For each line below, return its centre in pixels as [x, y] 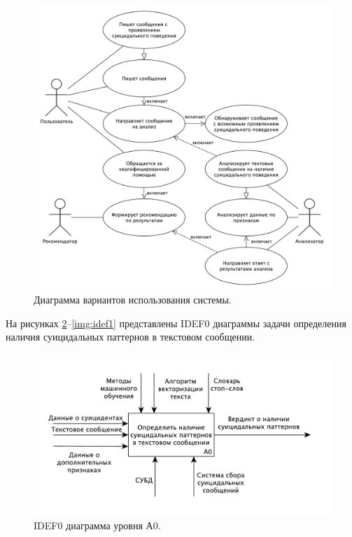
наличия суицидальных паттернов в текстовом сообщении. [131, 337]
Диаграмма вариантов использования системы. [133, 300]
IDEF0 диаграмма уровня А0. [97, 525]
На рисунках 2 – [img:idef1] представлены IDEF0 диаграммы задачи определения [176, 323]
